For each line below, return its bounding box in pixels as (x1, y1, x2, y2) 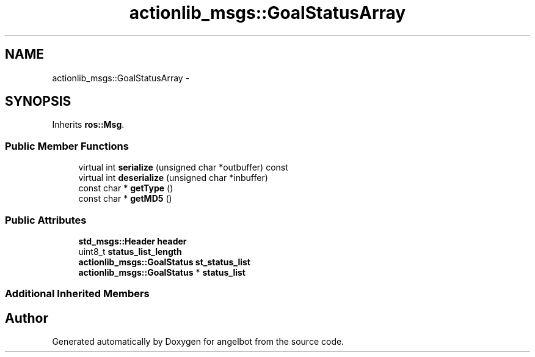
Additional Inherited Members (5, 287, 150, 300)
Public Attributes (5, 213, 87, 226)
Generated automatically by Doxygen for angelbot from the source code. (52, 336, 344, 347)
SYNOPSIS (5, 94, 71, 109)
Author (5, 310, 48, 326)
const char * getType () (78, 183, 173, 194)
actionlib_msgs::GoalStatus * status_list (78, 267, 246, 278)
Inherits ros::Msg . (52, 119, 125, 130)
